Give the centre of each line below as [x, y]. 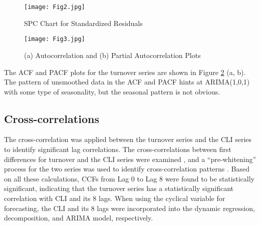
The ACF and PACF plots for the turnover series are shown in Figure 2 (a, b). [125, 72]
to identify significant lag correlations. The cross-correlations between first [118, 149]
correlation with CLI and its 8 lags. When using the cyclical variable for [115, 198]
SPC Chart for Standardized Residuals [83, 23]
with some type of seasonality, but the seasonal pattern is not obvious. [112, 91]
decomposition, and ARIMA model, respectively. [79, 218]
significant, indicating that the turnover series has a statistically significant [119, 188]
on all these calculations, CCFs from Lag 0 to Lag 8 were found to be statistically [129, 178]
